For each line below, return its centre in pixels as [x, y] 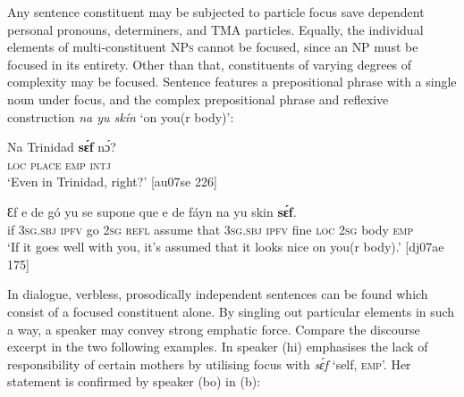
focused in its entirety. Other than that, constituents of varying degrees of [210, 64]
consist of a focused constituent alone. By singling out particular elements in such [231, 311]
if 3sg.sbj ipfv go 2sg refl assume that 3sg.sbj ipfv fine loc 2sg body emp [211, 229]
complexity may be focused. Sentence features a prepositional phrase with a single [232, 82]
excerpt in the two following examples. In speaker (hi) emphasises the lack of [218, 347]
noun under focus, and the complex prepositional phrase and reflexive [198, 99]
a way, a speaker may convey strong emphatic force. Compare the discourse [214, 329]
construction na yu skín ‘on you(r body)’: [121, 116]
